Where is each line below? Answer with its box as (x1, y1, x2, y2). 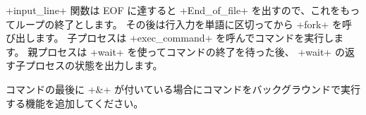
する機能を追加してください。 (6, 95, 144, 110)
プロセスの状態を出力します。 (25, 58, 163, 73)
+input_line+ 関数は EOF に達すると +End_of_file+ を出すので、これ (6, 3, 331, 17)
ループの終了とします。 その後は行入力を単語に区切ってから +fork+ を (15, 16, 342, 31)
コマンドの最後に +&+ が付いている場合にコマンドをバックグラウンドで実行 (6, 81, 361, 96)
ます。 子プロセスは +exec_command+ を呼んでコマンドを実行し (35, 30, 334, 45)
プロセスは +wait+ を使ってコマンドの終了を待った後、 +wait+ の (37, 44, 345, 59)
